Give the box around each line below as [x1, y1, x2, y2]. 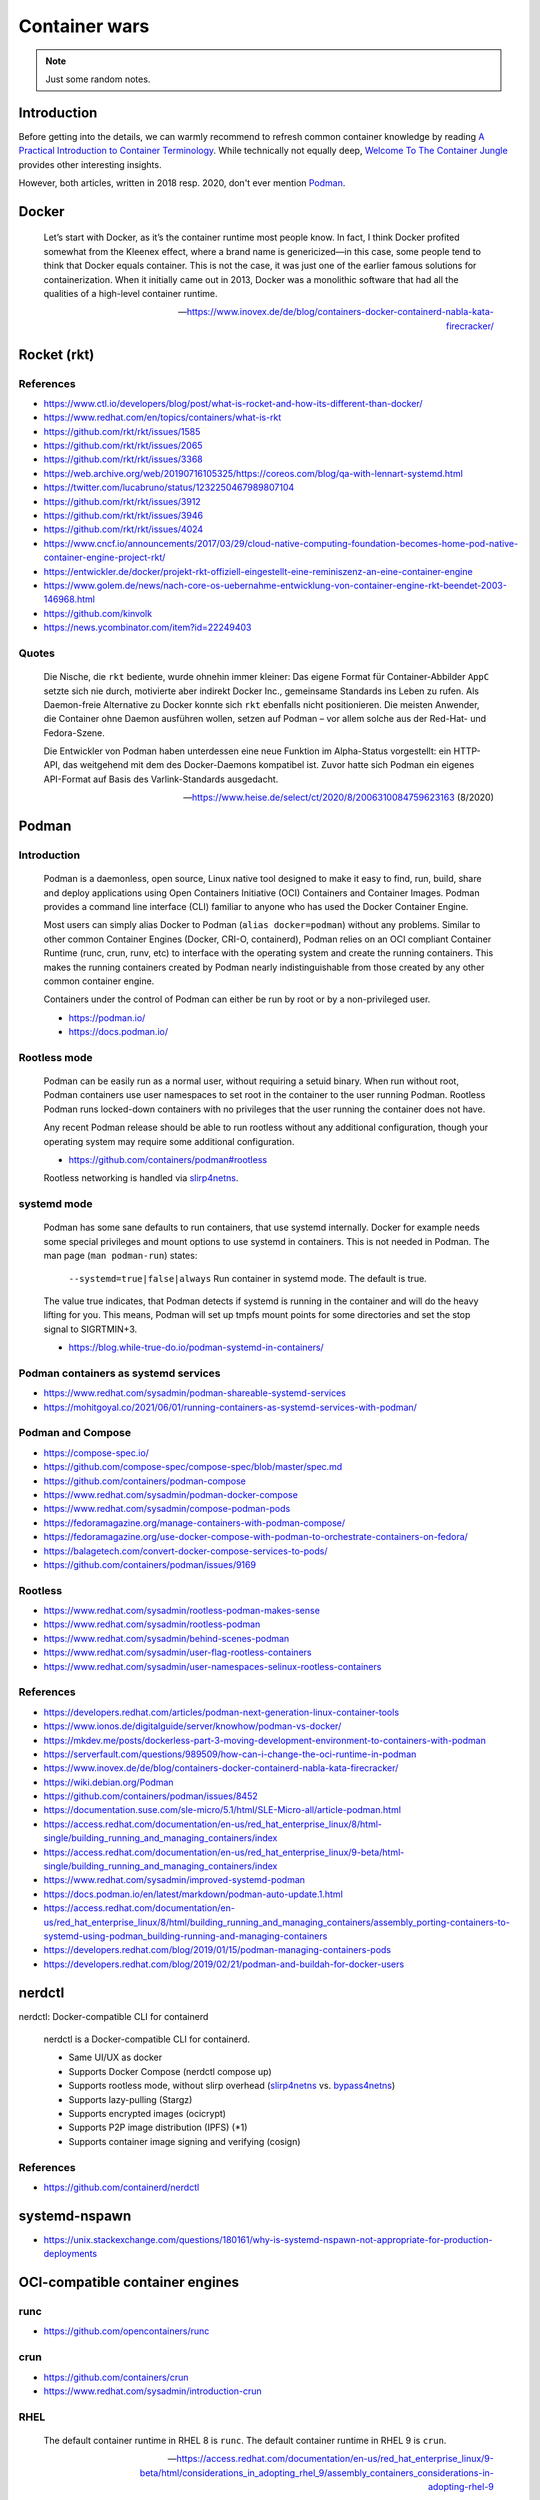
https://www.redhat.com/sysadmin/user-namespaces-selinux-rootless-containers [43, 1660, 382, 1672]
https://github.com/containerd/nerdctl [43, 2181, 200, 2193]
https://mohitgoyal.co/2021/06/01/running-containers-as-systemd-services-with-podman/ [43, 1401, 417, 1413]
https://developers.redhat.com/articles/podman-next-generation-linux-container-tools [43, 1706, 400, 1718]
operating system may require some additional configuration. [43, 1135, 295, 1147]
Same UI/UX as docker [68, 2051, 163, 2064]
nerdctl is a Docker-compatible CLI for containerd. [43, 2033, 250, 2045]
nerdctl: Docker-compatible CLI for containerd [18, 2010, 209, 2022]
